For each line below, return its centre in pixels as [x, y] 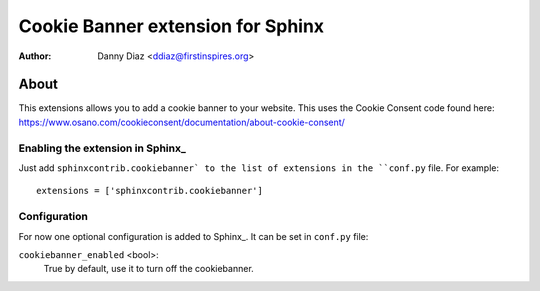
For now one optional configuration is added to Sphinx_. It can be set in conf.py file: [193, 236]
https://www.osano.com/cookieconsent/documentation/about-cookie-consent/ [181, 122]
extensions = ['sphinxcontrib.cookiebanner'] [150, 191]
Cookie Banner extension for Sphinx [171, 26]
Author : [35, 56]
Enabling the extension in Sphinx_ [102, 148]
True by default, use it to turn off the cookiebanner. [148, 269]
